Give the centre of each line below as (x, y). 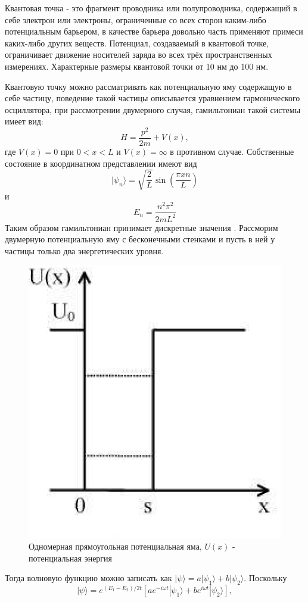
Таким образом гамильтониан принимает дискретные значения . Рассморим (141, 227)
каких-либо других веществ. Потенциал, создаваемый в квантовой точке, (137, 43)
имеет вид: (24, 121)
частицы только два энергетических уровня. (84, 251)
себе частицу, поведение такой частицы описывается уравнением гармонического (153, 98)
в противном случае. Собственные (232, 152)
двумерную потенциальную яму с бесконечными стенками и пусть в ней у (140, 239)
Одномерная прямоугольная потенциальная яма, (115, 546)
